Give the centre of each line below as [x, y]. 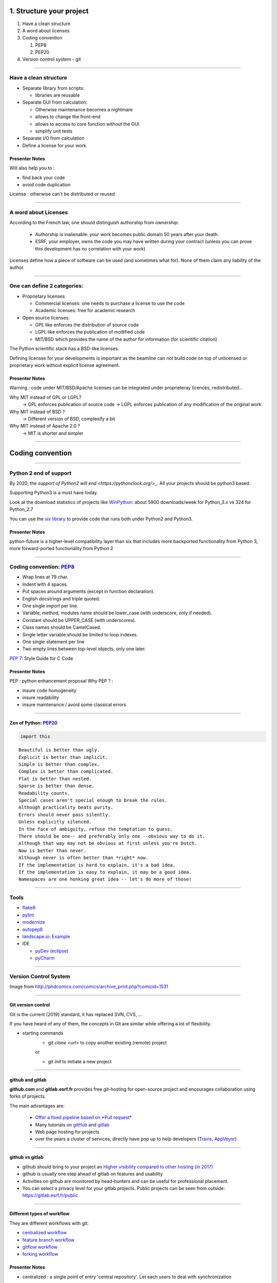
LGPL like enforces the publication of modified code [90, 332]
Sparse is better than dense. [57, 786]
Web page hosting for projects [67, 1132]
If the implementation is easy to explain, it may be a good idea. [105, 872]
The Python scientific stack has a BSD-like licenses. [64, 348]
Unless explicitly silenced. [55, 822]
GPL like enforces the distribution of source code [87, 325]
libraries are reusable [57, 95]
